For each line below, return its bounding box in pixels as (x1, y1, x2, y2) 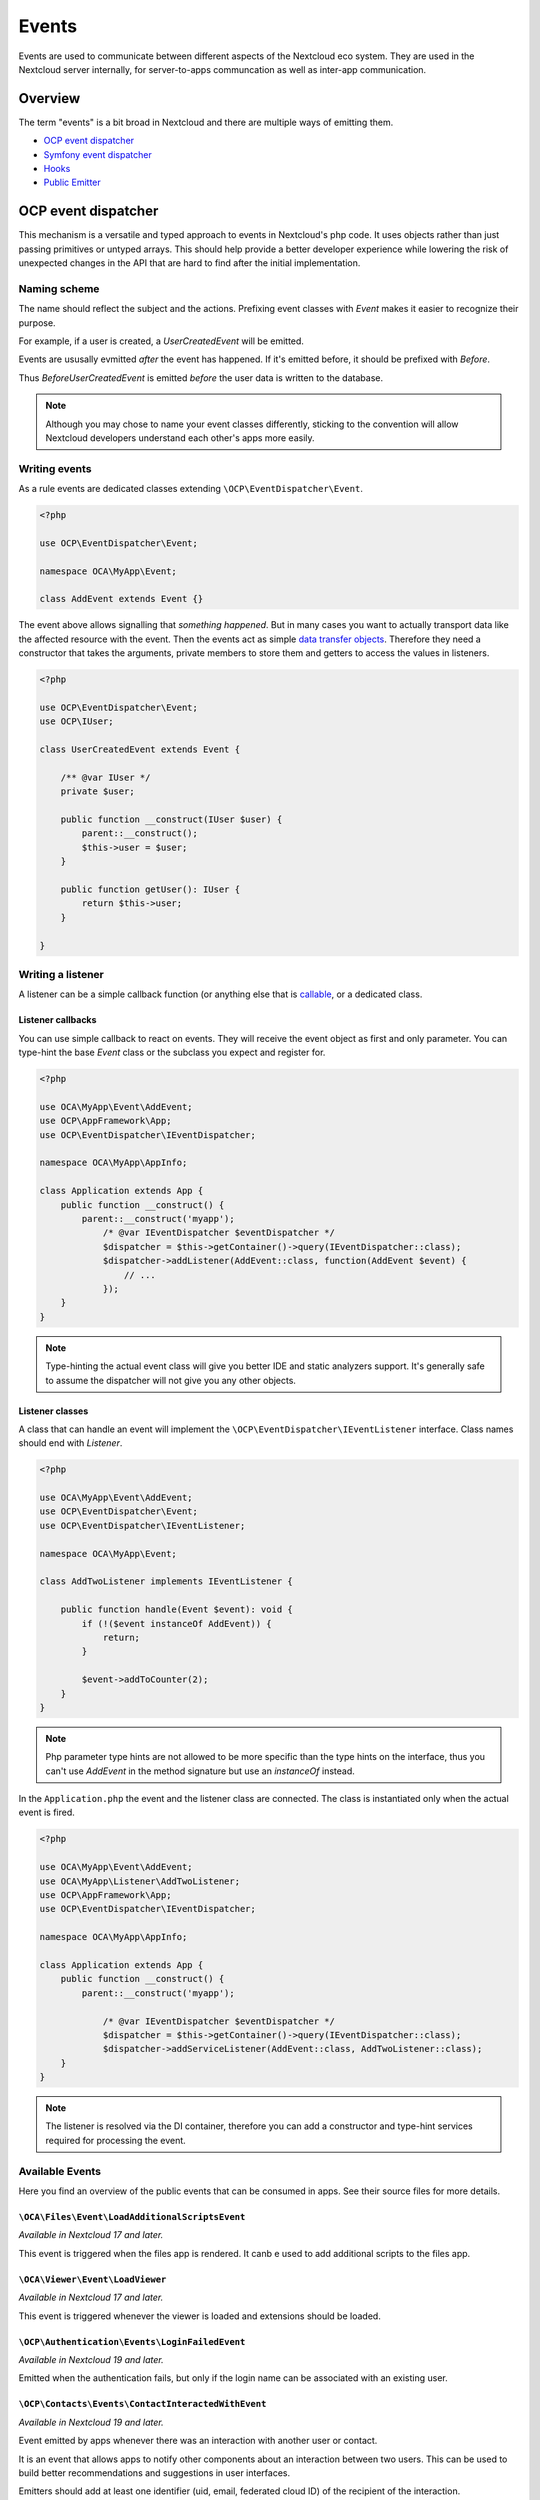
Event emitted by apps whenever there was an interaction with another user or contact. (18, 2435, 378, 2447)
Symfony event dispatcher (43, 148, 152, 160)
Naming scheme (18, 281, 100, 295)
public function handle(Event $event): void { (60, 1604, 294, 1615)
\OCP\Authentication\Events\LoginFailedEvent (18, 2336, 246, 2347)
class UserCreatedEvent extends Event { (39, 744, 240, 755)
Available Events (18, 2164, 102, 2178)
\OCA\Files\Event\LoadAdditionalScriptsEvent (18, 2211, 246, 2222)
